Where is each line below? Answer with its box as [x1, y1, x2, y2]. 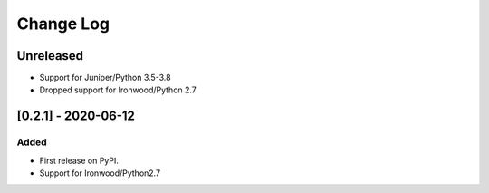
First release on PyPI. [39, 155, 120, 166]
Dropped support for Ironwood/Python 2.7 [39, 84, 197, 95]
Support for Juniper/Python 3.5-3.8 [39, 72, 171, 83]
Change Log [16, 14, 110, 34]
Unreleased [16, 48, 84, 63]
